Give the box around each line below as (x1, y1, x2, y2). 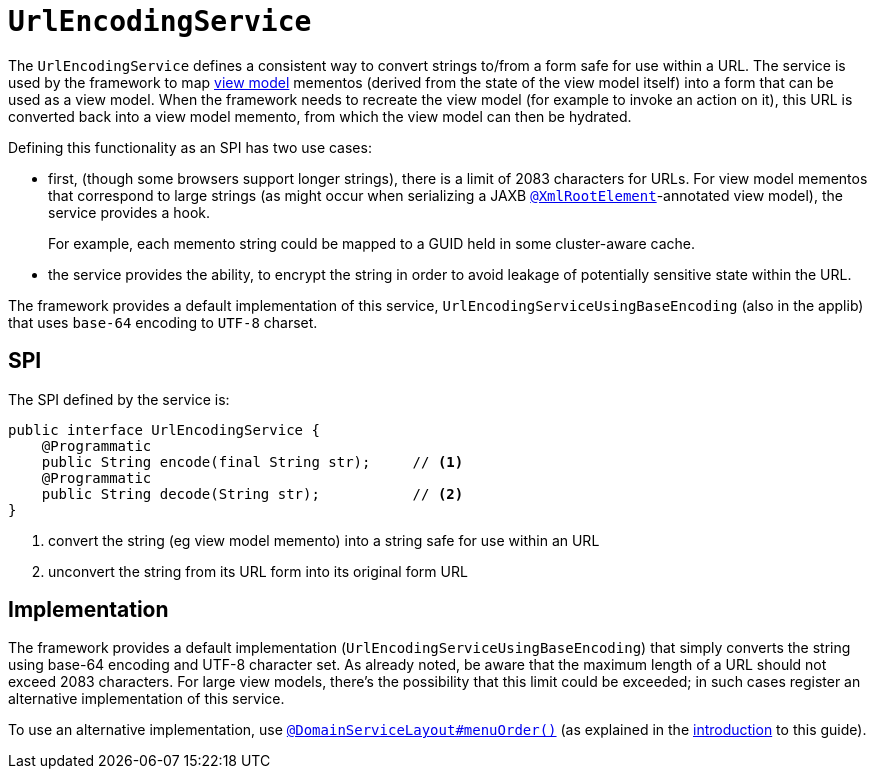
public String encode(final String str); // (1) (41, 453, 464, 470)
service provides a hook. (48, 203, 211, 221)
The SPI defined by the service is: (8, 390, 230, 408)
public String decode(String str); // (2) (41, 485, 464, 502)
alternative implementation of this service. (8, 690, 285, 708)
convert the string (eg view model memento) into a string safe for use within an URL (48, 531, 600, 549)
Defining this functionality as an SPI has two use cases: (8, 138, 372, 156)
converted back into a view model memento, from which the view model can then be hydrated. (8, 107, 632, 125)
